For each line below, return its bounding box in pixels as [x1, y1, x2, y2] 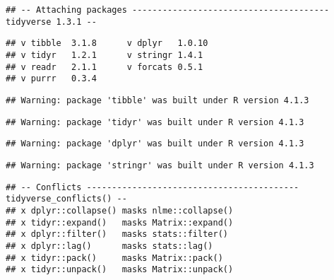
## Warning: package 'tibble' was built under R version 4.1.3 [6, 95, 309, 105]
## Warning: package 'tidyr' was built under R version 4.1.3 [6, 117, 304, 127]
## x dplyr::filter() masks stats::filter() [6, 229, 228, 240]
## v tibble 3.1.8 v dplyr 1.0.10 [6, 38, 208, 49]
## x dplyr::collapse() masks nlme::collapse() [6, 205, 234, 216]
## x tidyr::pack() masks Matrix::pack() [6, 252, 223, 263]
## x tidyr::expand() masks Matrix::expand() [6, 217, 234, 228]
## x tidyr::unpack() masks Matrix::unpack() [6, 264, 234, 275]
